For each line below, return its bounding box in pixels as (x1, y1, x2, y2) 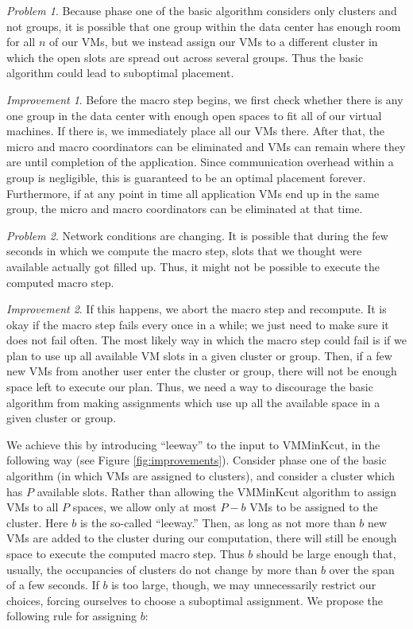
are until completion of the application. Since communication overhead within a (6, 153, 394, 170)
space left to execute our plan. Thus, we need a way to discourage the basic (6, 379, 373, 395)
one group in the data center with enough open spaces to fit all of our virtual (6, 107, 382, 123)
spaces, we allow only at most (72, 499, 217, 515)
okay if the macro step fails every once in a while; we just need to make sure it (6, 316, 389, 332)
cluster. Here (6, 514, 68, 530)
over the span (329, 561, 395, 577)
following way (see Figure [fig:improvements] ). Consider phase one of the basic (6, 452, 387, 468)
